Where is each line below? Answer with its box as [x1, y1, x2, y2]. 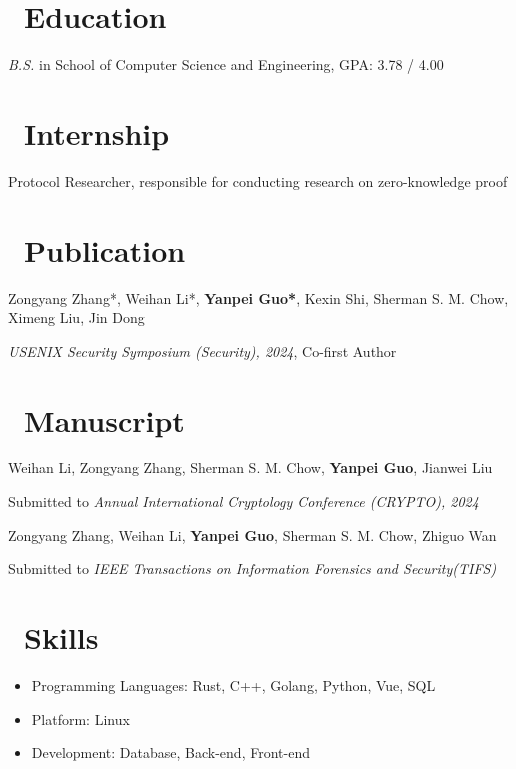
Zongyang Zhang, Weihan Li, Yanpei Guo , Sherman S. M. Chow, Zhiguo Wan [8, 524, 497, 545]
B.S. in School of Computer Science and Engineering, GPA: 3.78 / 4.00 [8, 54, 444, 75]
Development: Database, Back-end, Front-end [31, 742, 310, 763]
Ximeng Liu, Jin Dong [8, 307, 145, 328]
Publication [24, 229, 186, 270]
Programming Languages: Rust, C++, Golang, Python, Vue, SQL [31, 674, 436, 695]
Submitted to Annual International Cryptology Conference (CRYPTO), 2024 [8, 491, 479, 512]
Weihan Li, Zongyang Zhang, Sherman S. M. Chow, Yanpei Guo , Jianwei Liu [8, 457, 493, 478]
